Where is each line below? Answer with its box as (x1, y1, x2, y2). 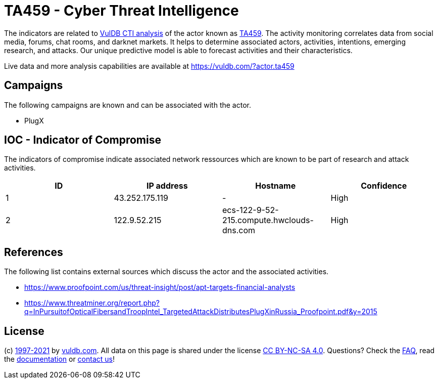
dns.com (222, 225, 256, 236)
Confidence (361, 181, 407, 191)
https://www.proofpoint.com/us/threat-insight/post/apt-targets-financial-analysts (24, 283, 296, 292)
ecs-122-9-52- (222, 205, 279, 216)
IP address (146, 181, 188, 191)
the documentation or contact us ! (4, 355, 115, 364)
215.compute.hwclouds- (222, 215, 314, 226)
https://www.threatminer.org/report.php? (24, 299, 160, 308)
